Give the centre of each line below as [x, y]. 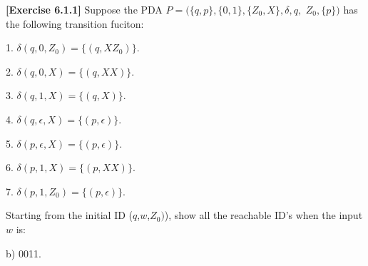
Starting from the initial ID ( [70, 215]
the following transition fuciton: [75, 23]
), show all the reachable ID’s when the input [264, 215]
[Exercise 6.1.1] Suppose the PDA [84, 9]
